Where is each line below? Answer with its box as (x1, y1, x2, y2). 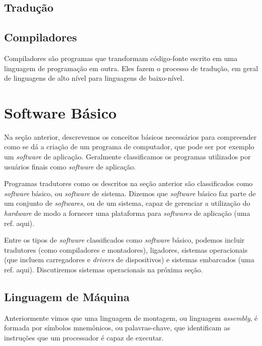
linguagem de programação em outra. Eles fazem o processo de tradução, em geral (4, 63, 258, 73)
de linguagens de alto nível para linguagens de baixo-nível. (4, 73, 184, 83)
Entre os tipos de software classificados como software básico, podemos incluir (4, 235, 245, 245)
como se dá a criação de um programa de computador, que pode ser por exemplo (4, 141, 254, 152)
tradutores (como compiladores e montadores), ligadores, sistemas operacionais (4, 244, 248, 255)
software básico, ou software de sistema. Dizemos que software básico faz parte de (4, 188, 256, 198)
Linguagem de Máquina (4, 289, 130, 304)
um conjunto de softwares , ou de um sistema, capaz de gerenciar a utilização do (4, 198, 250, 208)
